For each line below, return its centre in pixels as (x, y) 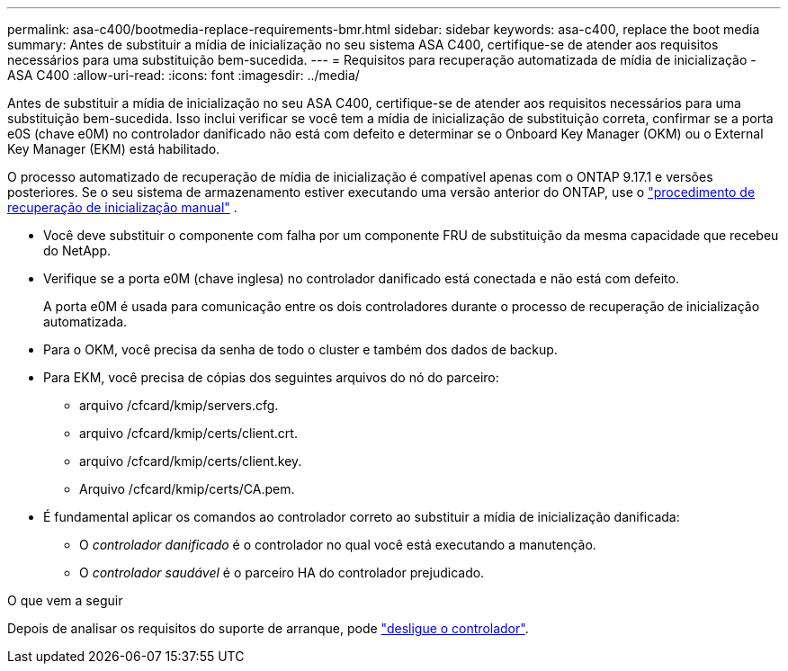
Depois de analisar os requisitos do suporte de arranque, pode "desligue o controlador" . (268, 628)
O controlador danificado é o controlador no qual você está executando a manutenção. (338, 545)
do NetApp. (77, 251)
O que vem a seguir (65, 600)
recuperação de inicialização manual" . (122, 207)
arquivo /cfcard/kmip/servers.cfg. (179, 405)
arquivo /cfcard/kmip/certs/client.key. (191, 461)
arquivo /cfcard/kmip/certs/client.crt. (188, 433)
